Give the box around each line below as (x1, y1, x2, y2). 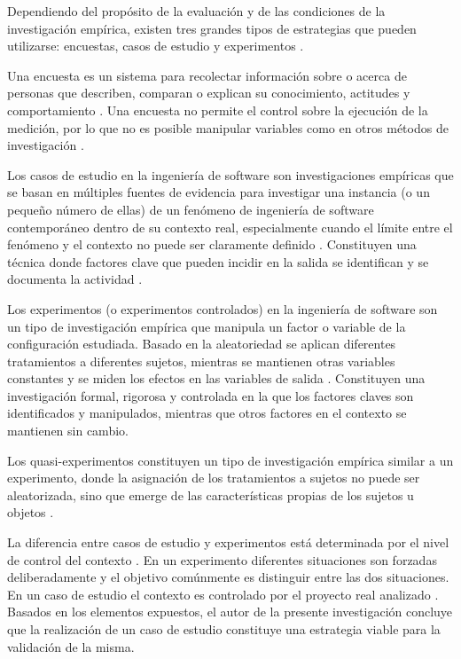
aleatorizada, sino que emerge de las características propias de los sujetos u (7, 485, 414, 504)
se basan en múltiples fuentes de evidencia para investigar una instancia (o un (7, 183, 430, 201)
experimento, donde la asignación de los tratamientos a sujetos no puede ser (7, 468, 420, 487)
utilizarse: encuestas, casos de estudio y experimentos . (7, 36, 304, 55)
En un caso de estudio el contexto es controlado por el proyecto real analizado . (7, 584, 439, 603)
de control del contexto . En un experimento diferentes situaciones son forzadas (7, 550, 437, 569)
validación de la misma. (7, 637, 135, 655)
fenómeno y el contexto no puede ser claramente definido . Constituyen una (7, 235, 417, 254)
